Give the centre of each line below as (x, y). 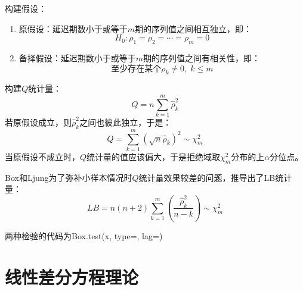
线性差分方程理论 (72, 276)
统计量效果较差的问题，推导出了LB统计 (215, 177)
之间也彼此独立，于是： (126, 122)
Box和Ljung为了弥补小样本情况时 (69, 177)
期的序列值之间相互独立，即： (194, 28)
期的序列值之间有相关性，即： (202, 57)
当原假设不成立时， (42, 157)
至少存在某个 (136, 69)
